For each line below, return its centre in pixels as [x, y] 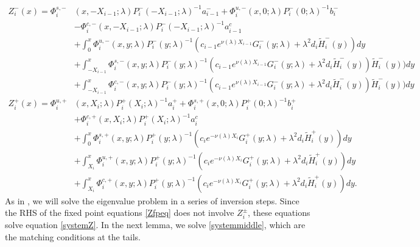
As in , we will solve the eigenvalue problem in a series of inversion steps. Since [152, 200]
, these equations [279, 213]
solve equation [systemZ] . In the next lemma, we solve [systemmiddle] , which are [155, 225]
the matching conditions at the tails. [73, 236]
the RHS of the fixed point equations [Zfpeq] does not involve [120, 213]
